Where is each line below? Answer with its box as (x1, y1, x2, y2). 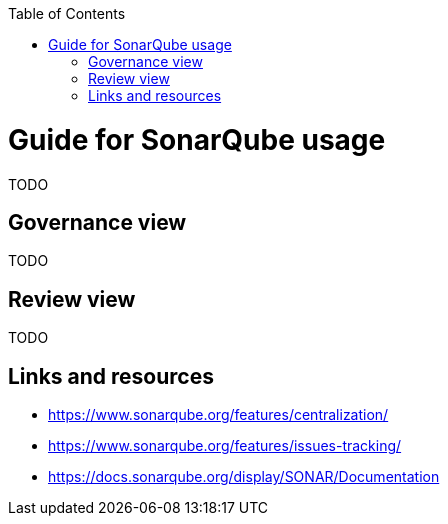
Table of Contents (8, 5, 126, 22)
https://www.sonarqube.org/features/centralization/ (48, 406, 389, 424)
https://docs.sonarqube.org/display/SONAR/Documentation (48, 468, 440, 486)
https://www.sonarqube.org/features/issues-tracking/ (48, 437, 402, 455)
